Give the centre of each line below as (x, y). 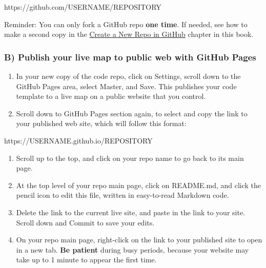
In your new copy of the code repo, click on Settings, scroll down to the (128, 76)
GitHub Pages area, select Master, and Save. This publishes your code (126, 86)
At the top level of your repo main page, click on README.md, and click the (139, 185)
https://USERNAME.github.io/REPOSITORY (78, 140)
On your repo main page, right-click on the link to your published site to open (139, 240)
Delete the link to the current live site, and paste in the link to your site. (130, 212)
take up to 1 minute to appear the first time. (86, 260)
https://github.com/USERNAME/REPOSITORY (83, 7)
